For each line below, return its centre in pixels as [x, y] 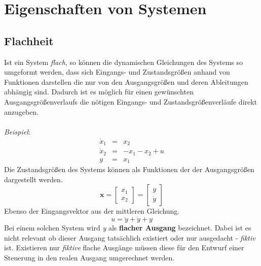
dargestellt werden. [33, 179]
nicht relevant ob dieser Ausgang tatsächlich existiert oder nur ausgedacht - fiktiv [130, 237]
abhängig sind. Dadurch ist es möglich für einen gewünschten [99, 92]
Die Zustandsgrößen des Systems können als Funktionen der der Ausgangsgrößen [129, 169]
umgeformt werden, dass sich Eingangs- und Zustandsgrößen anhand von [117, 72]
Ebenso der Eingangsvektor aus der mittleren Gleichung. [92, 211]
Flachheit [29, 40]
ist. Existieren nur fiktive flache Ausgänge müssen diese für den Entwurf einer [124, 247]
